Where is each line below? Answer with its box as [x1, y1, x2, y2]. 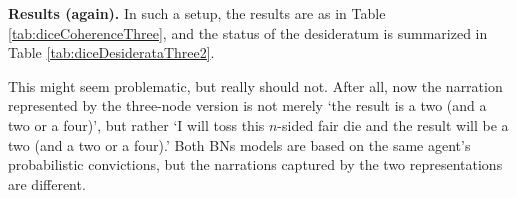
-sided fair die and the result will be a [277, 114, 509, 135]
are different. [8, 173, 86, 194]
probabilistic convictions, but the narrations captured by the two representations [8, 154, 503, 175]
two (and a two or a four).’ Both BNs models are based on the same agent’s [8, 134, 471, 155]
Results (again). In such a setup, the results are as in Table [8, 3, 386, 23]
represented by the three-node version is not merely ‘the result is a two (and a [8, 95, 487, 116]
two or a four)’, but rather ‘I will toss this [8, 114, 265, 135]
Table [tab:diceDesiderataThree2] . [8, 42, 215, 63]
